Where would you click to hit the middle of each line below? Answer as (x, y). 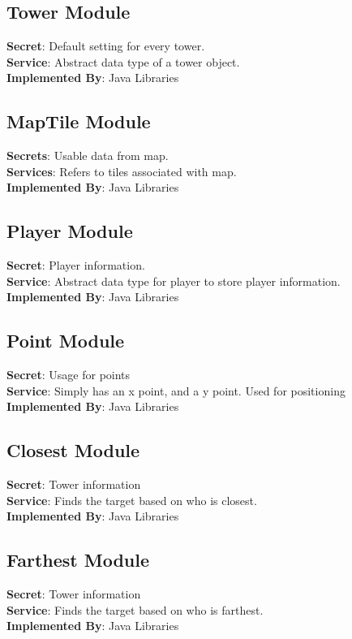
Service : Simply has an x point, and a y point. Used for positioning (176, 390)
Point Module (66, 341)
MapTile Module (79, 121)
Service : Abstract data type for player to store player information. (174, 281)
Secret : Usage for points (69, 375)
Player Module (70, 231)
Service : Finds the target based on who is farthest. (135, 609)
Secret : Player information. (76, 265)
